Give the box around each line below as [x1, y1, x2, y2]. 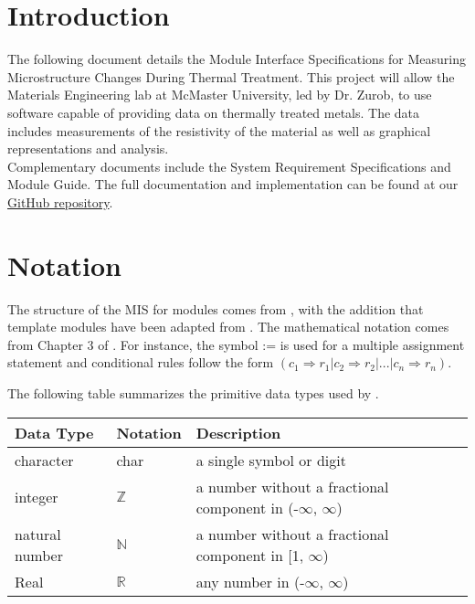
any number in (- [195, 570, 305, 592]
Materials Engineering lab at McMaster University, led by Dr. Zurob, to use [7, 85, 432, 104]
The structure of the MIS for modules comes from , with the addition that [7, 299, 424, 318]
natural [15, 523, 61, 545]
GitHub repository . [7, 192, 113, 211]
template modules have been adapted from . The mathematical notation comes [7, 317, 449, 336]
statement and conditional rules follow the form [7, 353, 274, 372]
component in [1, [195, 544, 304, 566]
